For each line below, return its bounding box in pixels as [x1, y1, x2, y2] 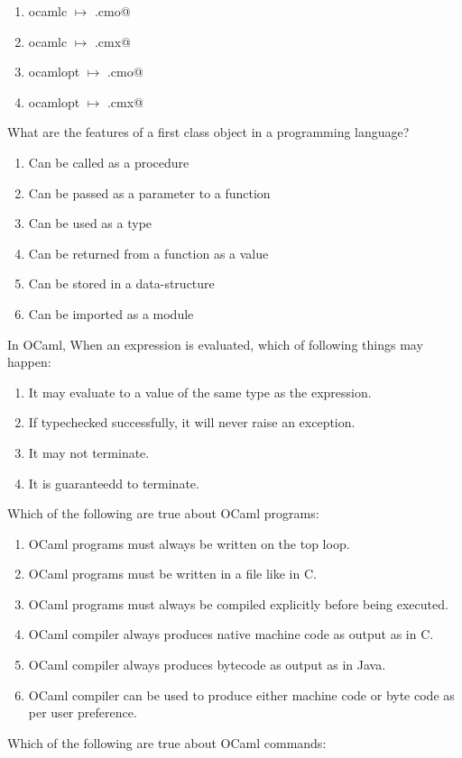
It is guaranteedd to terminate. [28, 473, 199, 492]
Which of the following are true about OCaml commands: [7, 733, 327, 752]
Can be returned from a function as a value [28, 243, 269, 262]
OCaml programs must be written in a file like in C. [28, 564, 317, 583]
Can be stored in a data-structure [28, 274, 215, 293]
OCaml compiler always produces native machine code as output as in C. [28, 625, 434, 644]
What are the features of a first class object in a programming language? [7, 123, 410, 142]
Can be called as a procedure [28, 152, 189, 171]
